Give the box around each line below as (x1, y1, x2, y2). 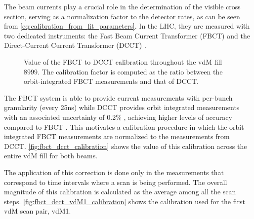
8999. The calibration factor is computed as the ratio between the (24, 66, 223, 76)
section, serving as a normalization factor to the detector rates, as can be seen (4, 11, 240, 21)
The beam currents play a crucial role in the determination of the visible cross (4, 1, 241, 11)
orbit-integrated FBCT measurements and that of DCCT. (24, 76, 199, 86)
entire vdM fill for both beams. (4, 150, 98, 161)
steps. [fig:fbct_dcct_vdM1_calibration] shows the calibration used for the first (4, 196, 245, 206)
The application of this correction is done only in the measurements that (4, 167, 224, 177)
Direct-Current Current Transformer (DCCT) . (4, 40, 146, 50)
